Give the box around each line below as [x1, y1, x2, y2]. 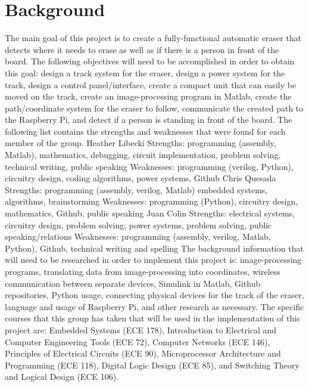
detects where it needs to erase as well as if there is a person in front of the [5, 43, 279, 55]
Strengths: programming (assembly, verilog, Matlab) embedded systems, [5, 183, 268, 196]
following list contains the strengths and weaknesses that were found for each [5, 125, 286, 137]
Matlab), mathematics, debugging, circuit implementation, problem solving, [5, 148, 281, 161]
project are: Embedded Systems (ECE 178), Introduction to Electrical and [5, 323, 277, 336]
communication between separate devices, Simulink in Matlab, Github [5, 277, 261, 289]
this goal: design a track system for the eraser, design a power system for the [5, 66, 285, 79]
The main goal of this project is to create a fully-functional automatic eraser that [5, 32, 302, 44]
